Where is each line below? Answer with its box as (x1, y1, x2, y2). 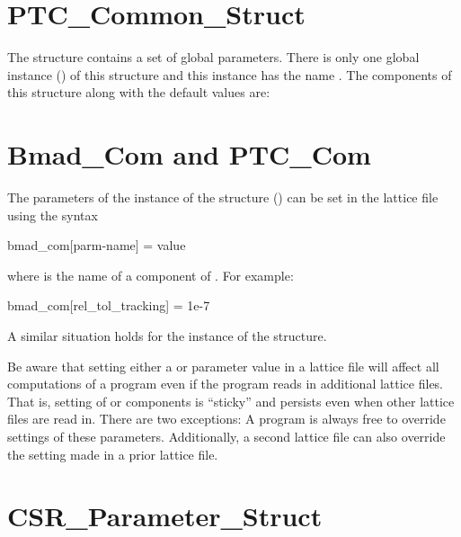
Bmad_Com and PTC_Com (7, 136, 371, 173)
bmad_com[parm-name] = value (7, 236, 186, 255)
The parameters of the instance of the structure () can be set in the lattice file (7, 188, 439, 207)
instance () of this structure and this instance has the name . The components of (7, 65, 452, 84)
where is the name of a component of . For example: (7, 265, 294, 284)
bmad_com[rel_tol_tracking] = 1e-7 (7, 296, 210, 315)
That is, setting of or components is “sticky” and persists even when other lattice (7, 391, 455, 410)
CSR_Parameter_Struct (7, 497, 323, 534)
